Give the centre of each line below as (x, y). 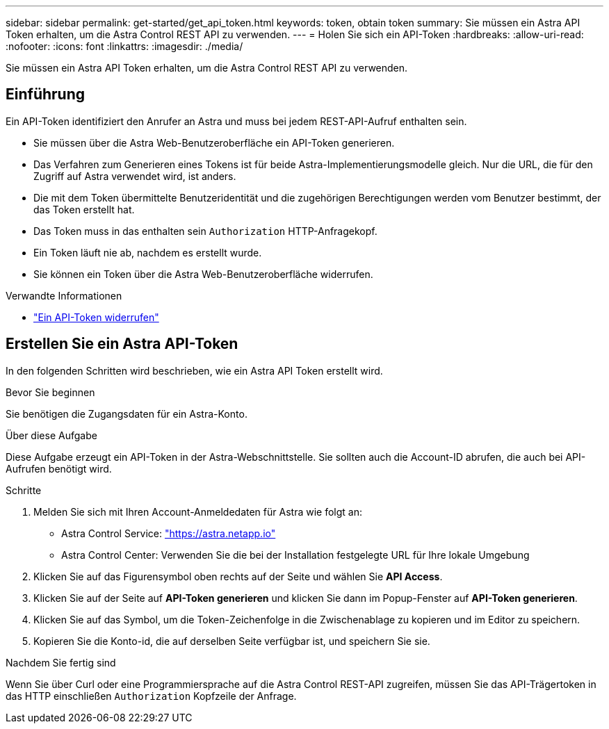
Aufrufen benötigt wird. (59, 468)
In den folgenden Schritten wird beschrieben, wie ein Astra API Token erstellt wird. (194, 370)
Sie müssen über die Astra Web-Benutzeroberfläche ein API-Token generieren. (214, 142)
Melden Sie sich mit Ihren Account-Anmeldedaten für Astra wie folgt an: (198, 511)
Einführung (45, 95)
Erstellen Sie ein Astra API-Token (122, 344)
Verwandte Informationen (64, 295)
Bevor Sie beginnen (50, 392)
